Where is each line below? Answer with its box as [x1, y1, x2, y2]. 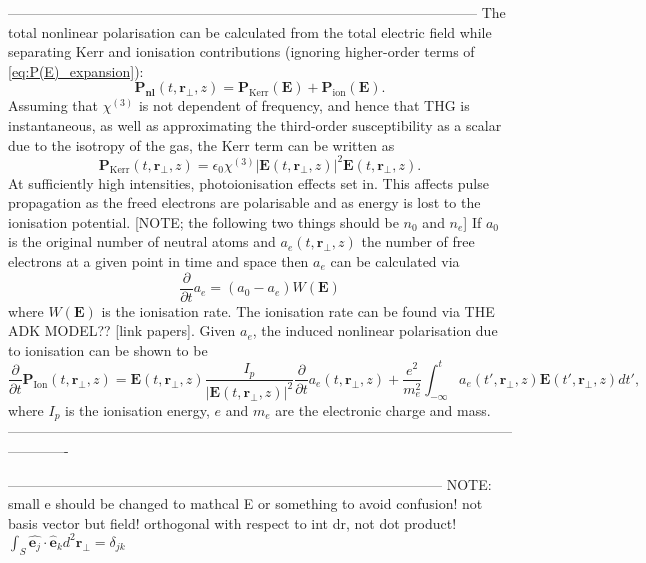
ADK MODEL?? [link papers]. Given [8, 320, 236, 341]
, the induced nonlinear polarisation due [252, 320, 498, 341]
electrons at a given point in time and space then [8, 251, 309, 272]
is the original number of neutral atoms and [8, 231, 276, 252]
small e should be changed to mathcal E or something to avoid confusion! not [8, 493, 483, 514]
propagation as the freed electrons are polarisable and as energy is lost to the [8, 192, 481, 213]
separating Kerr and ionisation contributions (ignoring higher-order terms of [8, 41, 475, 62]
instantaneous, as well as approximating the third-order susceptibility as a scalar [8, 114, 502, 135]
